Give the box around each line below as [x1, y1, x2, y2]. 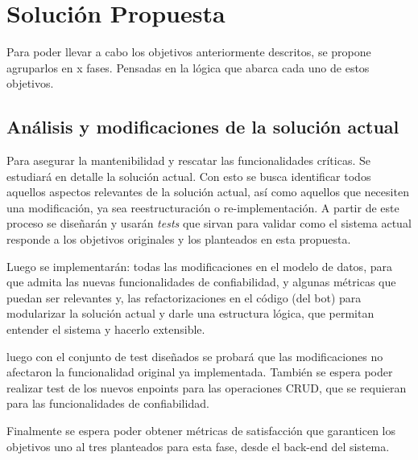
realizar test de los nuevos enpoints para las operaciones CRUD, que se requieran [6, 379, 407, 396]
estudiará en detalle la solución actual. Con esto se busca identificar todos [6, 167, 371, 184]
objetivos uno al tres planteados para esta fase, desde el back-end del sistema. [6, 437, 390, 454]
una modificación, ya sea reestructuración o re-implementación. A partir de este [6, 199, 399, 216]
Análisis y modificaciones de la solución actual [6, 114, 399, 139]
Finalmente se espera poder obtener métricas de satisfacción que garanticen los [6, 422, 396, 439]
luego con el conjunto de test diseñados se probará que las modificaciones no [6, 347, 383, 364]
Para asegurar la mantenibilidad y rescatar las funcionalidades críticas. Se [6, 152, 370, 169]
